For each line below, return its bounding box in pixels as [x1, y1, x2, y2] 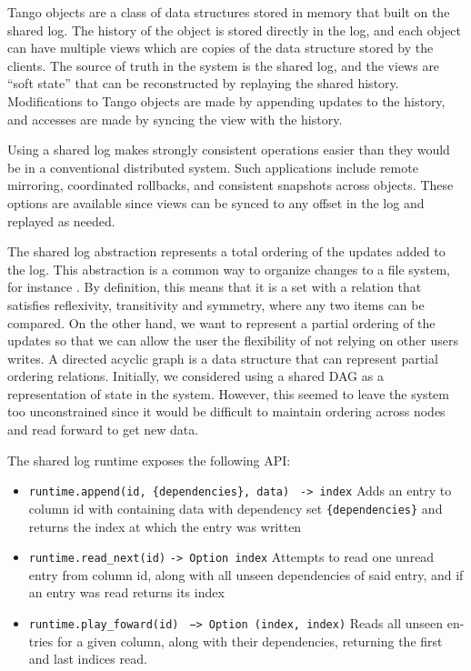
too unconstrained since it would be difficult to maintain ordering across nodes [7, 402, 446, 421]
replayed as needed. [7, 211, 115, 230]
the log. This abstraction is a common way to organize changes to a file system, [7, 259, 450, 278]
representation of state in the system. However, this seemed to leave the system [7, 384, 449, 403]
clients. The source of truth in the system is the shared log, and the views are [7, 55, 440, 75]
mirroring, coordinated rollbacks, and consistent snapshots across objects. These [7, 175, 454, 195]
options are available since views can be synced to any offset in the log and [7, 193, 425, 212]
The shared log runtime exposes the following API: [7, 450, 291, 469]
